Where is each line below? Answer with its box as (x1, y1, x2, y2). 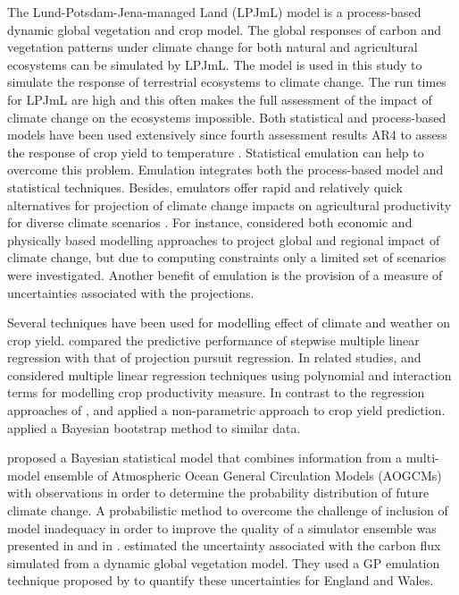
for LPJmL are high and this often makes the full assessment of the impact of (7, 89, 432, 108)
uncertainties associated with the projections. (7, 283, 255, 302)
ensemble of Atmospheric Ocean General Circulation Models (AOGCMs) (44, 465, 442, 484)
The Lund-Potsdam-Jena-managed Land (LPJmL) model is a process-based (7, 3, 421, 21)
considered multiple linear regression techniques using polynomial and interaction (7, 365, 452, 384)
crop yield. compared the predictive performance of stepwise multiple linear (7, 330, 420, 349)
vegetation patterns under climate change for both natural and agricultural (7, 38, 418, 56)
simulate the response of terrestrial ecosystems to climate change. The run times (7, 72, 446, 91)
